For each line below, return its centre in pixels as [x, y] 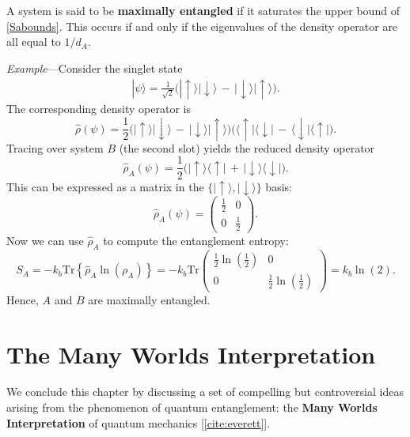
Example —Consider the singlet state [95, 68]
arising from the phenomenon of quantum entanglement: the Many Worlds [192, 407]
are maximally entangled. [149, 299]
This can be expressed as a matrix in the [105, 186]
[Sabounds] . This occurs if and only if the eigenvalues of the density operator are [202, 26]
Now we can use [45, 240]
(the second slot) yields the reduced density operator [247, 147]
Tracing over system [55, 147]
